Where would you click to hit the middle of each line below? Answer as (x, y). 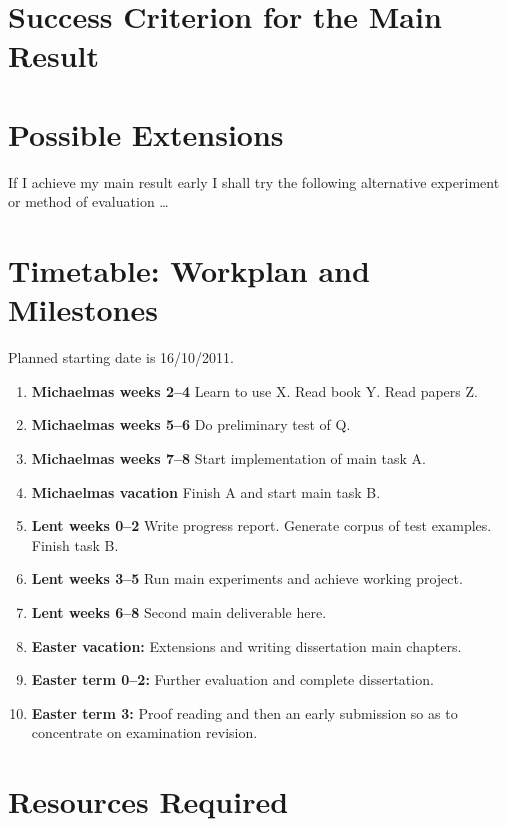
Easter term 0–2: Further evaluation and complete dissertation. (232, 679)
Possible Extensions (146, 133)
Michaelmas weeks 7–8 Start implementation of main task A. (228, 457)
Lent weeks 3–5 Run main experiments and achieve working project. (247, 578)
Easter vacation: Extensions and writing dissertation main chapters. (246, 645)
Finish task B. (75, 544)
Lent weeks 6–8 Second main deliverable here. (179, 611)
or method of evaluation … (88, 201)
